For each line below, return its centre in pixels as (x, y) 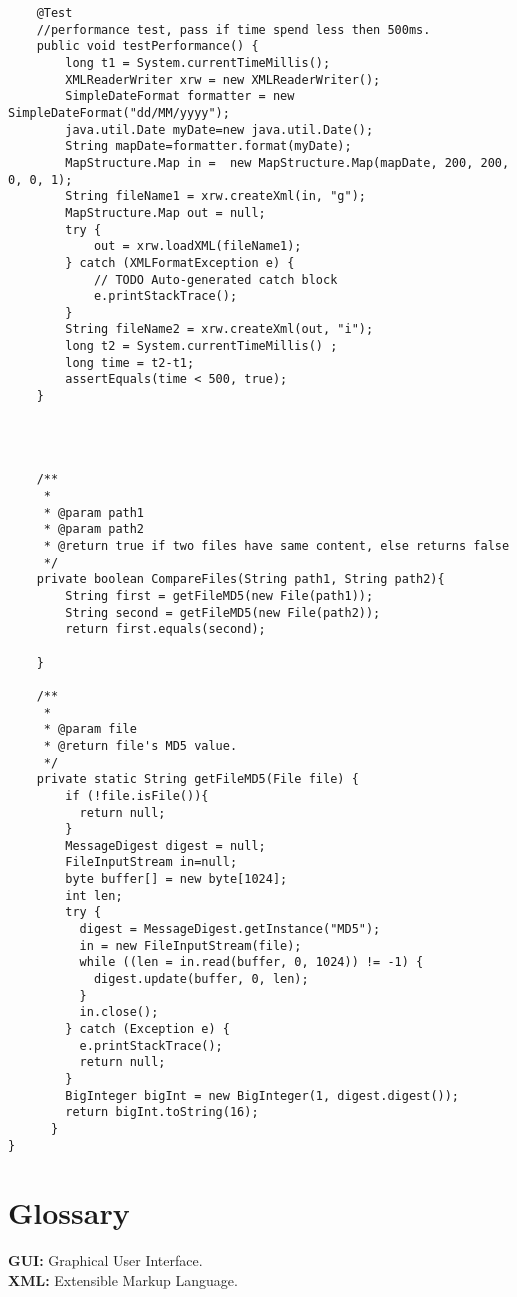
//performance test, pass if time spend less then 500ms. (233, 29)
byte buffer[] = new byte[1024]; (176, 879)
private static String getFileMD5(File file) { (197, 779)
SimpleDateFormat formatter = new (180, 96)
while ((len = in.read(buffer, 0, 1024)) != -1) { (251, 962)
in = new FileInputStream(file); (190, 945)
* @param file (90, 729)
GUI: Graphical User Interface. (105, 1260)
